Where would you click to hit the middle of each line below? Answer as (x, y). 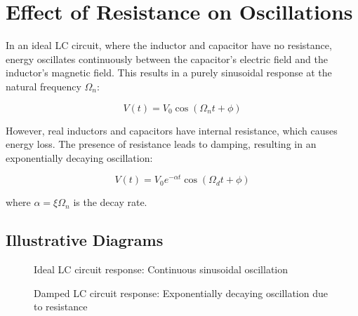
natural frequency (44, 86)
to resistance (61, 307)
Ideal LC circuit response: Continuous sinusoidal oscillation (161, 269)
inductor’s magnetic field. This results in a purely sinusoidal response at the (169, 73)
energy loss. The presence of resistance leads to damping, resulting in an (161, 144)
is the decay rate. (110, 202)
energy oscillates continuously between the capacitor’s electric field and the (167, 59)
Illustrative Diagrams (85, 240)
